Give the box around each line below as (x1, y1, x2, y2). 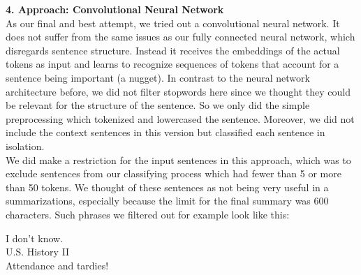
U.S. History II (6, 244, 70, 259)
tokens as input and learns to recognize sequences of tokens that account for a (6, 57, 339, 71)
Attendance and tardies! (6, 258, 109, 272)
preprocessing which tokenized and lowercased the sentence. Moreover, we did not (6, 111, 355, 126)
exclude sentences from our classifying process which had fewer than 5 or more (6, 166, 341, 181)
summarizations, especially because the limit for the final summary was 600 (6, 193, 329, 208)
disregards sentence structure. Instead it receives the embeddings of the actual (6, 43, 340, 57)
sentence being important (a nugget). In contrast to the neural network (6, 70, 310, 84)
